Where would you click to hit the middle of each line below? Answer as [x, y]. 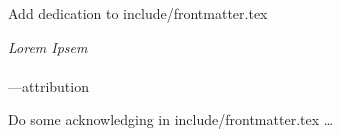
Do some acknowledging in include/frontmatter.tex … [171, 119]
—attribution [48, 85]
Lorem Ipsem [48, 46]
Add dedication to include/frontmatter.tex [138, 13]
